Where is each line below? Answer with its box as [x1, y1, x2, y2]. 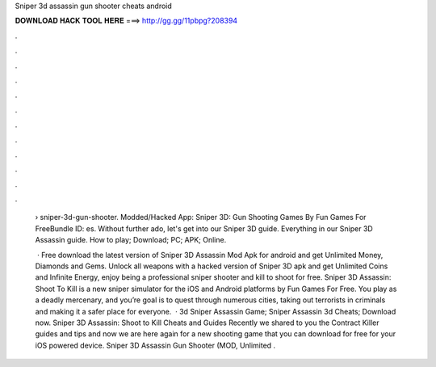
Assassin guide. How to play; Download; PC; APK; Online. [35, 235, 227, 245]
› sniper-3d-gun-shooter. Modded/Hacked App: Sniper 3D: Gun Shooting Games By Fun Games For [35, 213, 367, 222]
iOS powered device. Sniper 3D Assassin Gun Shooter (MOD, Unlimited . [35, 340, 276, 350]
